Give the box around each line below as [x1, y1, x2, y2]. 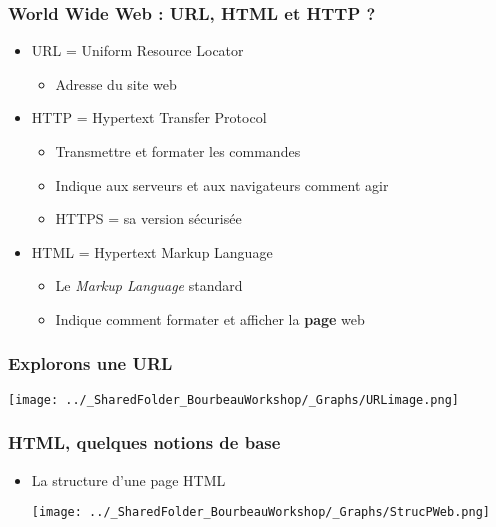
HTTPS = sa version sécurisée [55, 208, 242, 229]
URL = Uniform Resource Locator [31, 40, 244, 61]
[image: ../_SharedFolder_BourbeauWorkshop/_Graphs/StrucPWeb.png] [31, 505, 490, 520]
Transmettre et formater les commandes [55, 141, 301, 161]
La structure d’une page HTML [31, 469, 226, 490]
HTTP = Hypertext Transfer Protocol [31, 107, 267, 128]
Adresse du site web [55, 73, 177, 94]
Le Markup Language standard [55, 275, 243, 296]
